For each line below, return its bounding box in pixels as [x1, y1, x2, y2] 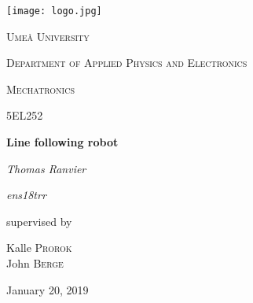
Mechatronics [6, 80, 75, 97]
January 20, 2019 [6, 281, 89, 297]
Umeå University [6, 28, 90, 44]
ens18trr [6, 187, 46, 203]
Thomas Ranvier [6, 160, 86, 176]
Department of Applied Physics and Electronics [6, 54, 247, 71]
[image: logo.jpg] [6, 6, 102, 17]
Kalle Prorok [6, 239, 72, 256]
